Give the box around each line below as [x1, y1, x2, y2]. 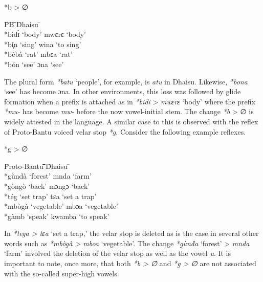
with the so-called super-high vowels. [4, 268, 119, 278]
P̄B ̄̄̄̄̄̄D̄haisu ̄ [4, 18, 41, 29]
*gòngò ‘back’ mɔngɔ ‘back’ [4, 180, 90, 191]
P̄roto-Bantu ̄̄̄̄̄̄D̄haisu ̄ [4, 160, 70, 171]
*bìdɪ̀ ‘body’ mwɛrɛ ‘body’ [4, 29, 86, 39]
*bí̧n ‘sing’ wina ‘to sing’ [4, 38, 81, 49]
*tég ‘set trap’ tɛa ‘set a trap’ [4, 190, 97, 201]
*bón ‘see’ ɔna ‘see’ [4, 58, 64, 69]
